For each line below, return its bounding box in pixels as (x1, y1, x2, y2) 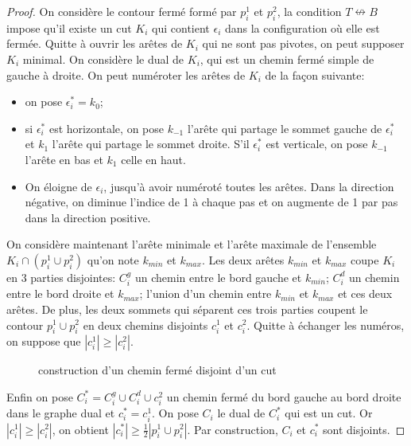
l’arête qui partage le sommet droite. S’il (52, 135, 250, 152)
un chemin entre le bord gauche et (134, 268, 302, 285)
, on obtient (52, 421, 109, 437)
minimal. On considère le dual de (22, 50, 184, 67)
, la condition (277, 3, 342, 19)
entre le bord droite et (6, 285, 114, 302)
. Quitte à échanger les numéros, (246, 316, 405, 333)
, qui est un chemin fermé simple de (200, 50, 374, 67)
